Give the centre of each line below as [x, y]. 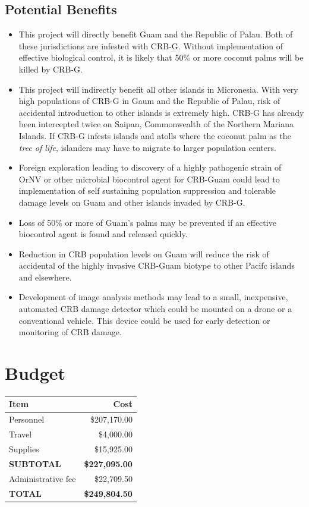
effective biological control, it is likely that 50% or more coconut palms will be [161, 57]
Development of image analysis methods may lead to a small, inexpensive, [153, 297]
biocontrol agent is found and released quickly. [103, 234]
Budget [35, 373]
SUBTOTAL [35, 463]
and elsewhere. [45, 277]
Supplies [24, 449]
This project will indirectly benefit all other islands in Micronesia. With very [158, 89]
